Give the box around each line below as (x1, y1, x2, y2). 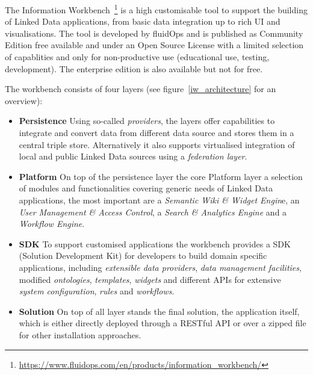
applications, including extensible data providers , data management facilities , (19, 261, 302, 273)
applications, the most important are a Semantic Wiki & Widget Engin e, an (19, 193, 300, 206)
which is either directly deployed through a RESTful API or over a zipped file (19, 317, 306, 329)
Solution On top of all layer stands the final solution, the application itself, (19, 305, 300, 317)
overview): (5, 94, 43, 107)
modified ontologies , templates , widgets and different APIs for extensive (19, 273, 281, 285)
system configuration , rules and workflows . (19, 285, 175, 297)
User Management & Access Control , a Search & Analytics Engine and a (19, 205, 287, 218)
